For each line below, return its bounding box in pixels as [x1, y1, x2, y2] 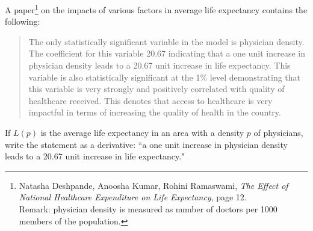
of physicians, [253, 126, 303, 138]
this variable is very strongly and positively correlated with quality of [28, 82, 285, 95]
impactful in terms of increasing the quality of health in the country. [28, 106, 281, 119]
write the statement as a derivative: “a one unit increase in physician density [5, 138, 288, 150]
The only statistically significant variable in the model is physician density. [28, 35, 305, 48]
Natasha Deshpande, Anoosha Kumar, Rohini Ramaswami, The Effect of [19, 179, 288, 191]
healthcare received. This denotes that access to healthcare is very [28, 94, 273, 106]
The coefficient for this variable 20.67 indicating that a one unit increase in [28, 47, 305, 60]
